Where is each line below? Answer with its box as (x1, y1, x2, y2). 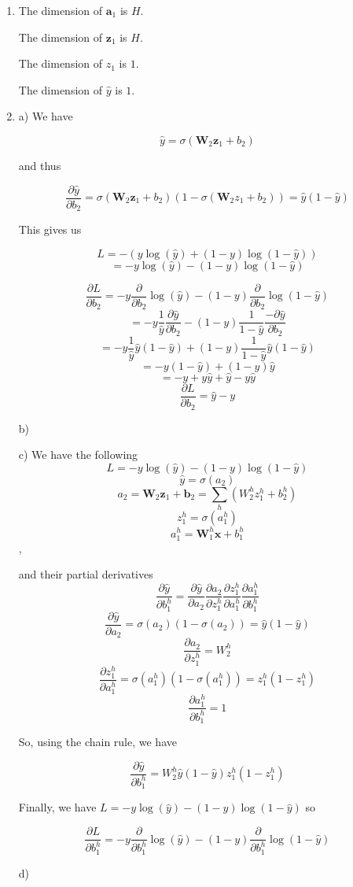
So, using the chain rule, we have (18, 733, 177, 749)
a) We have (18, 108, 73, 124)
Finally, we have (18, 799, 97, 815)
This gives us (18, 221, 82, 238)
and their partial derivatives (18, 566, 153, 582)
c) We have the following (18, 446, 138, 463)
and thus (18, 157, 61, 173)
